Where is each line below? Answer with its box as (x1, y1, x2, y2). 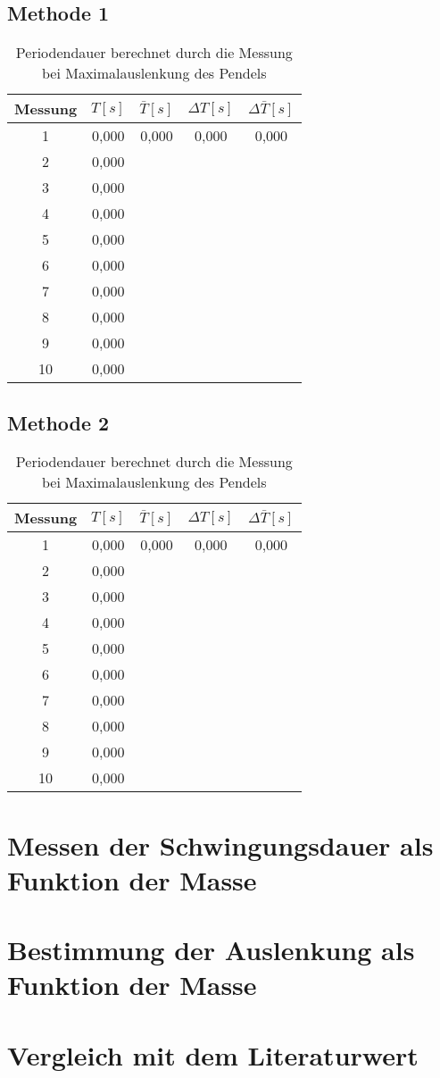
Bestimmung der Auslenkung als (7, 932, 415, 968)
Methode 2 (7, 408, 110, 436)
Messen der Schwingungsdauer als (7, 826, 434, 863)
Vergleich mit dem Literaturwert (7, 1036, 419, 1073)
